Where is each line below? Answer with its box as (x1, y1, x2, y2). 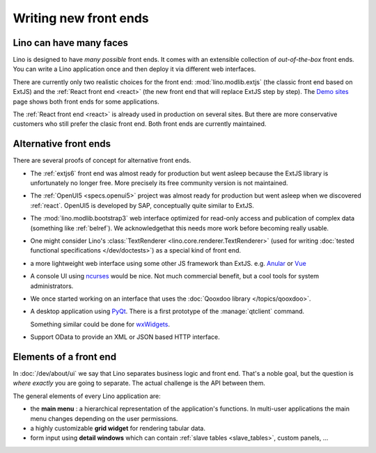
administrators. (30, 282, 74, 290)
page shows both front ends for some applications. (13, 97, 159, 106)
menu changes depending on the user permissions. (30, 414, 178, 422)
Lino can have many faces (13, 37, 129, 49)
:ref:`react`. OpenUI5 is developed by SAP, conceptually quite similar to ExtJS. (30, 201, 254, 209)
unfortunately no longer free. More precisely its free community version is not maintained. (30, 179, 288, 187)
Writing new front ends (13, 10, 149, 26)
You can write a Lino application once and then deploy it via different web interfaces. (13, 65, 256, 73)
